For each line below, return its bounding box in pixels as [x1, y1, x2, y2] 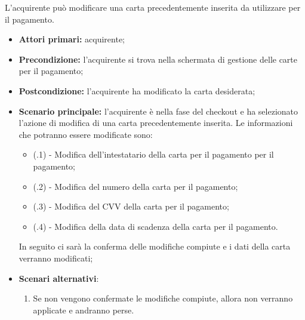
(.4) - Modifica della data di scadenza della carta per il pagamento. [33, 220, 278, 232]
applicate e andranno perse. [33, 303, 134, 316]
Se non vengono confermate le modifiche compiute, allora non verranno [33, 292, 293, 304]
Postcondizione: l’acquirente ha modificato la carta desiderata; [19, 84, 255, 97]
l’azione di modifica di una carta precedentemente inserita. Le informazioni [19, 116, 293, 129]
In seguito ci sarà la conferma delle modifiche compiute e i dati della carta [19, 240, 291, 253]
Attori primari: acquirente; [19, 33, 125, 45]
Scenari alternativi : [19, 272, 99, 284]
